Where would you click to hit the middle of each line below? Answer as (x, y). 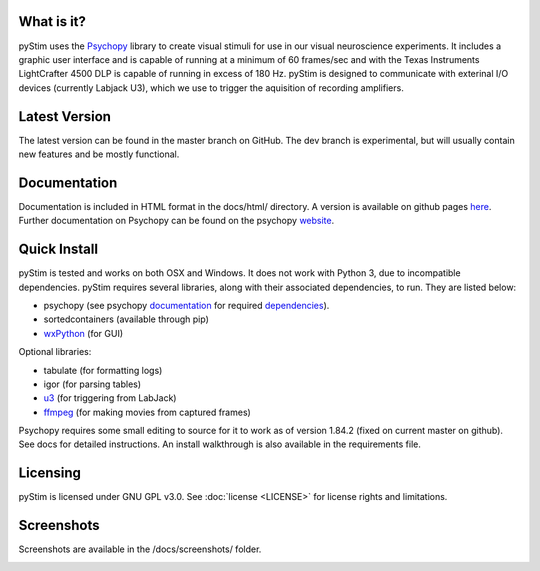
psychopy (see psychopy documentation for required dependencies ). (186, 305)
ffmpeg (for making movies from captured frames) (147, 412)
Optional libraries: (55, 352)
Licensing (50, 473)
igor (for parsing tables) (92, 384)
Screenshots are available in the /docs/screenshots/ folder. (140, 549)
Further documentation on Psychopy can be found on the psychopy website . (176, 221)
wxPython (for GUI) (83, 333)
